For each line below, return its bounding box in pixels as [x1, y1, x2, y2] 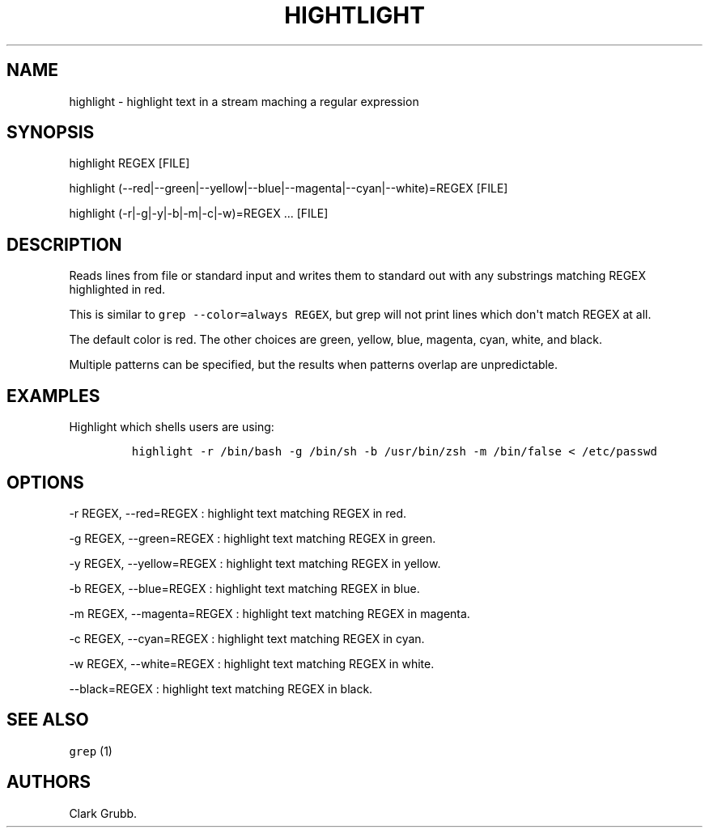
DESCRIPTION [6, 234, 122, 255]
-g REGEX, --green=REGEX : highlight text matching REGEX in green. [69, 531, 436, 545]
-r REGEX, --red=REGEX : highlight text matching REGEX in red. [69, 506, 407, 520]
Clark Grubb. [69, 806, 138, 820]
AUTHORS [6, 772, 91, 793]
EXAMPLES [6, 385, 100, 406]
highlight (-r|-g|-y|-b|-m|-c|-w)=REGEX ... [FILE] [69, 206, 329, 221]
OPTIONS [6, 472, 84, 493]
